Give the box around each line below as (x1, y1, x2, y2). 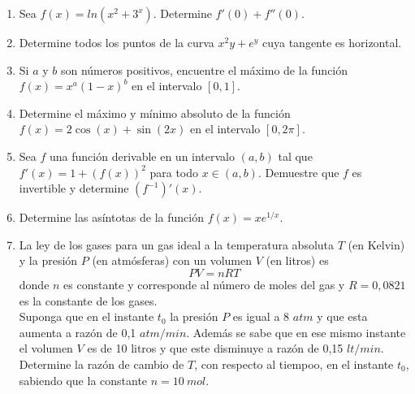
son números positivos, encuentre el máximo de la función (60, 61, 348, 78)
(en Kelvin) (348, 236, 405, 253)
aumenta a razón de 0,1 (19, 323, 136, 340)
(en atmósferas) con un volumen (92, 252, 252, 269)
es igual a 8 (232, 308, 290, 325)
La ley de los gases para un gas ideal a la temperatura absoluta (19, 236, 335, 253)
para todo (149, 163, 199, 180)
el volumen (19, 340, 73, 357)
